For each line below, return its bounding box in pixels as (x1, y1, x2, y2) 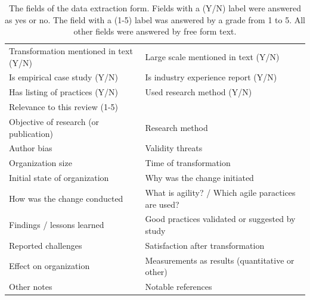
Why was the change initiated (145, 171, 254, 184)
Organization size (9, 157, 72, 169)
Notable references (145, 280, 212, 293)
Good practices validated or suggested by (145, 212, 296, 225)
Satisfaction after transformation (145, 239, 265, 251)
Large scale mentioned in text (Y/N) (145, 50, 280, 62)
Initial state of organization (9, 171, 109, 184)
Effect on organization (9, 260, 90, 272)
